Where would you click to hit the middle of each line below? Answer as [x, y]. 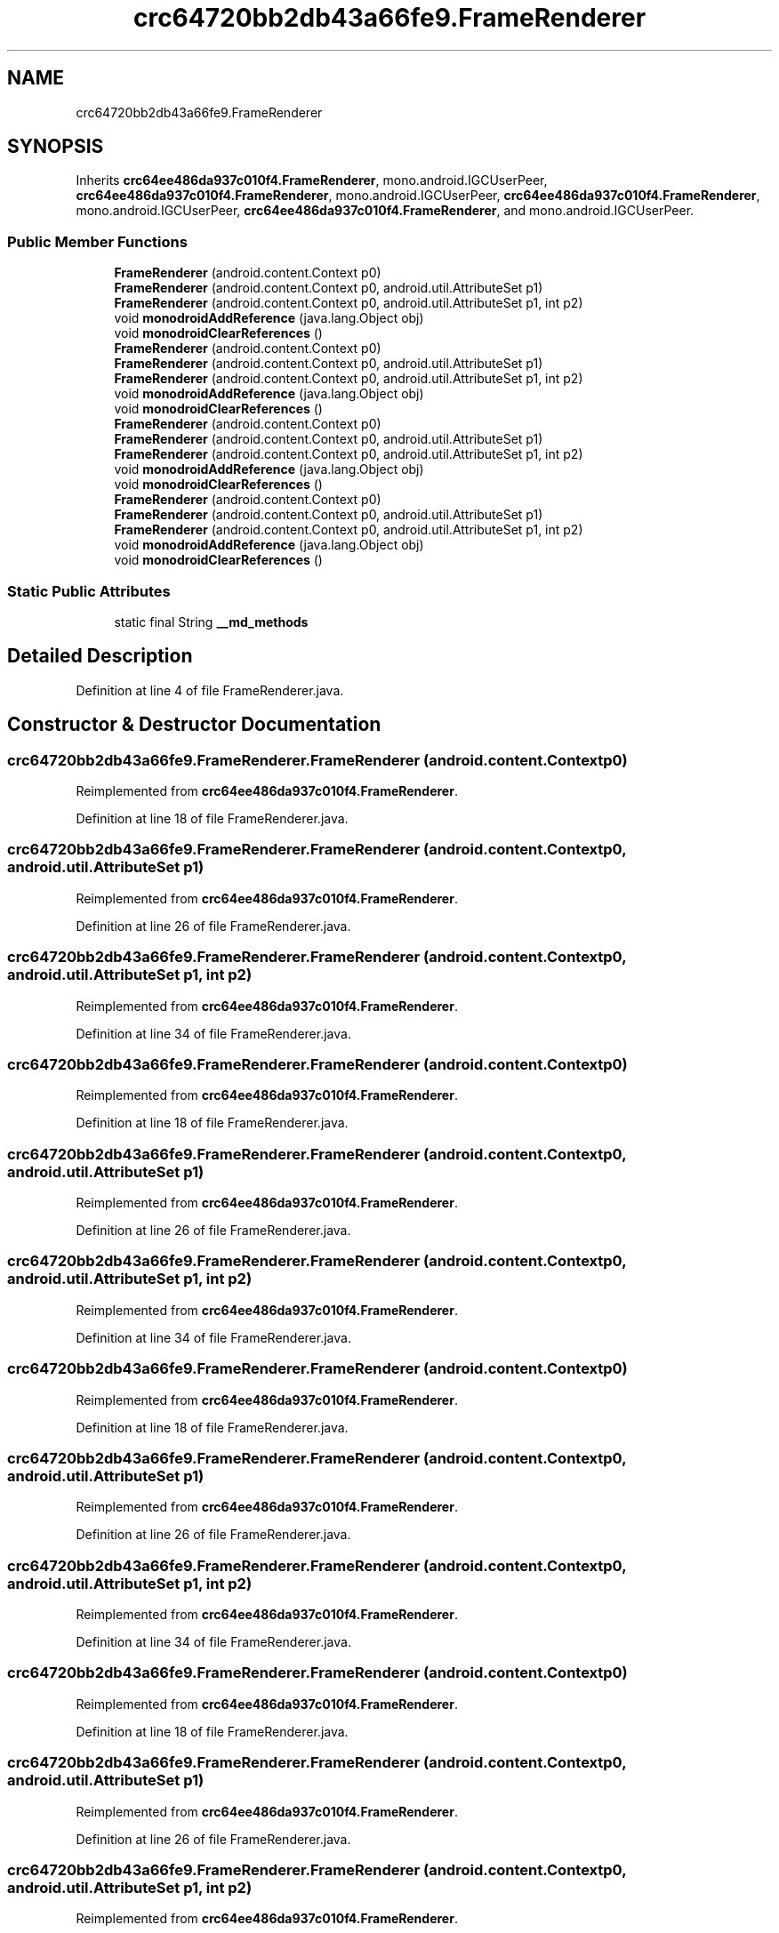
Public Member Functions [97, 241]
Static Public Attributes [89, 591]
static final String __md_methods [211, 622]
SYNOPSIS [56, 147]
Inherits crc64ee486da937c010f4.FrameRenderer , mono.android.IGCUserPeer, [312, 180]
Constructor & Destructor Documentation [194, 725]
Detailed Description [100, 656]
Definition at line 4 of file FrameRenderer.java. [210, 690]
